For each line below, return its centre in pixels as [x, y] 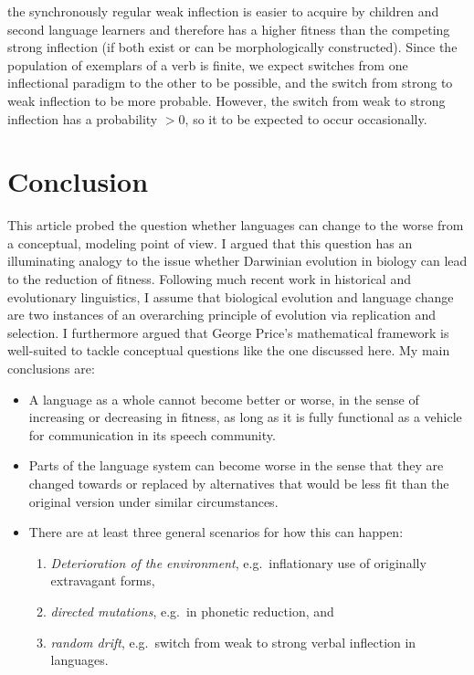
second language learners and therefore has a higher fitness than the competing [229, 29]
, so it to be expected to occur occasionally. [306, 118]
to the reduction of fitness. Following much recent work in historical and [209, 279]
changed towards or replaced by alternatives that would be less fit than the [239, 483]
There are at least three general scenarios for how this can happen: [216, 532]
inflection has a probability [83, 118]
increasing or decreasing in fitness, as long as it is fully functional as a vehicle [245, 417]
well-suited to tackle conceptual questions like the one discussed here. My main [229, 350]
